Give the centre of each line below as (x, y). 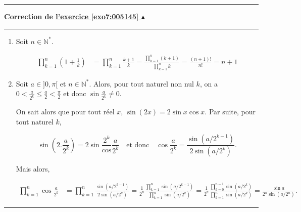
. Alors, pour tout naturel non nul (141, 83)
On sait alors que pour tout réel (65, 112)
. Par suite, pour (230, 112)
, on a (209, 83)
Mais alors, (33, 169)
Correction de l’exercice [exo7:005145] (71, 16)
